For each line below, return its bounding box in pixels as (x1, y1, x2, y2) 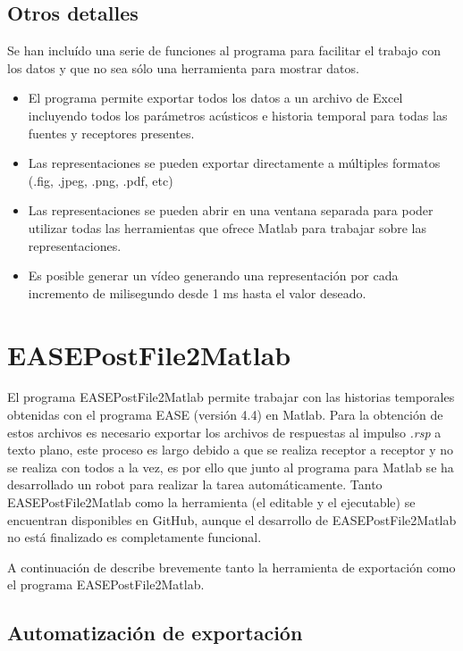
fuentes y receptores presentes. (28, 123, 195, 142)
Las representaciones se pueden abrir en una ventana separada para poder (28, 201, 434, 220)
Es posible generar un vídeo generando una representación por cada (28, 266, 399, 285)
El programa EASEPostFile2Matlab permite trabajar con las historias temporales (7, 388, 455, 406)
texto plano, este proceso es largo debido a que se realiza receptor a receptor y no (7, 440, 454, 459)
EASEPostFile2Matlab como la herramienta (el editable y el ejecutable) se (7, 493, 416, 512)
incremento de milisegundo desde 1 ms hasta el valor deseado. (28, 283, 366, 302)
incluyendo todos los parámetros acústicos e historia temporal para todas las (28, 105, 448, 124)
